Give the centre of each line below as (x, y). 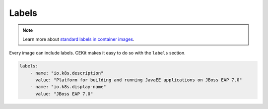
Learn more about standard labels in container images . (78, 39)
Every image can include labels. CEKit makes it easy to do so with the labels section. (97, 53)
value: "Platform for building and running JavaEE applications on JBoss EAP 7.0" (139, 80)
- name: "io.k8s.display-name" (68, 87)
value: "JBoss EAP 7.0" (64, 94)
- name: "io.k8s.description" (67, 73)
